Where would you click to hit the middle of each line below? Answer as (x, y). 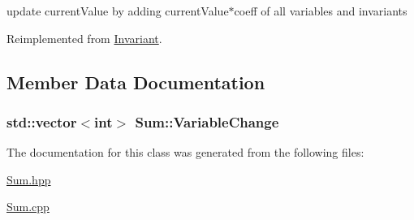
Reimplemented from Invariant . (84, 38)
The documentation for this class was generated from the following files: (185, 152)
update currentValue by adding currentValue (118, 11)
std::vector (42, 121)
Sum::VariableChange (207, 121)
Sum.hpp (29, 179)
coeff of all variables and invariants (321, 11)
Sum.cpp (28, 207)
